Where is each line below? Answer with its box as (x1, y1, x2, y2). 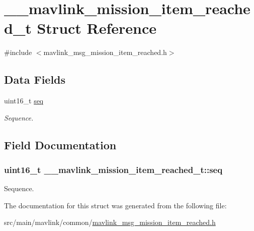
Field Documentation (4, 137, 117, 152)
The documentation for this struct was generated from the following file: (4, 200, 227, 210)
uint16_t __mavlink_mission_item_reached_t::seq (4, 163, 223, 176)
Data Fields (4, 72, 66, 87)
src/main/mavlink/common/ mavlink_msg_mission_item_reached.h (4, 217, 216, 227)
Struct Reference (37, 18, 157, 38)
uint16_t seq (4, 95, 44, 106)
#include (4, 47, 32, 57)
